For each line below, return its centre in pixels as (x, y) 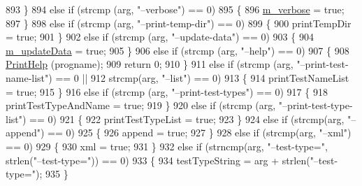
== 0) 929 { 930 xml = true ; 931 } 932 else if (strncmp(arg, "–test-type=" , (167, 146)
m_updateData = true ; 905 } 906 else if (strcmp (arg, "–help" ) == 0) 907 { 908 (178, 50)
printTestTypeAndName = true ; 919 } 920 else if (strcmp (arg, (141, 105)
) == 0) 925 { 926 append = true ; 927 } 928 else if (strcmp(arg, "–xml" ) (196, 133)
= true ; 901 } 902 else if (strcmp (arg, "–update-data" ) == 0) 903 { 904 (160, 37)
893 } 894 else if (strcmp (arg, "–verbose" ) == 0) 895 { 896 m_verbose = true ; (175, 9)
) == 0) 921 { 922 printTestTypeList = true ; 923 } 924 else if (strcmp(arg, (183, 119)
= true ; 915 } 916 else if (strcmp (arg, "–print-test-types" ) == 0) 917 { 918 (167, 91)
